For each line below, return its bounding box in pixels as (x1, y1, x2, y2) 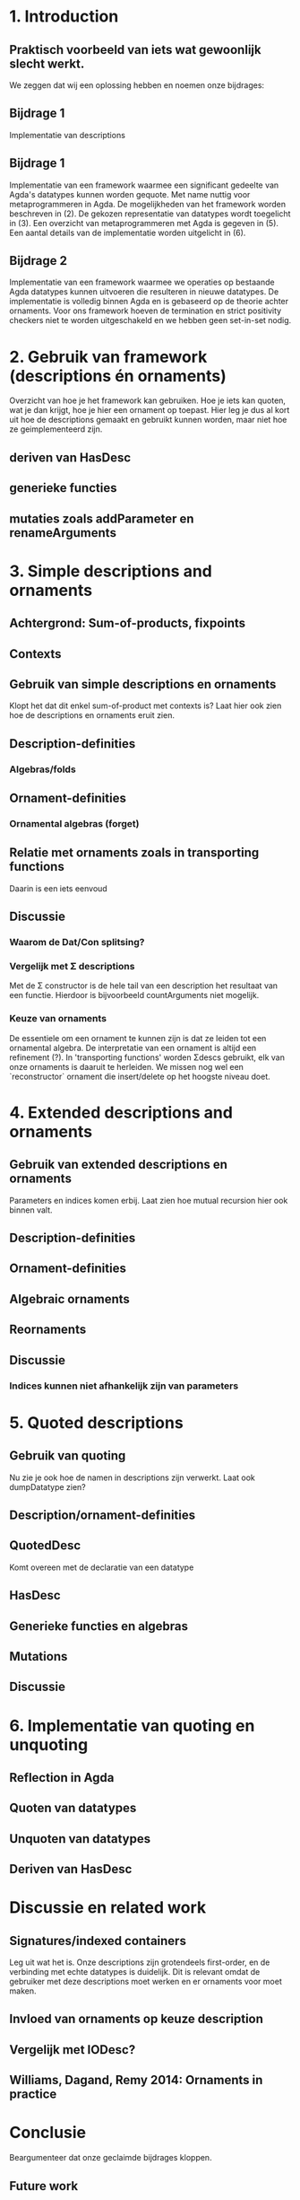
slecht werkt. (9, 56, 85, 71)
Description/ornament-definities (9, 1507, 196, 1522)
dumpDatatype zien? (9, 1481, 87, 1492)
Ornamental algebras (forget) (9, 817, 140, 829)
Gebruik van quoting (9, 1448, 126, 1464)
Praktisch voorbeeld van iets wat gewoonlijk (9, 42, 261, 57)
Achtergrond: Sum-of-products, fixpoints (9, 616, 246, 631)
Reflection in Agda (9, 1770, 115, 1785)
